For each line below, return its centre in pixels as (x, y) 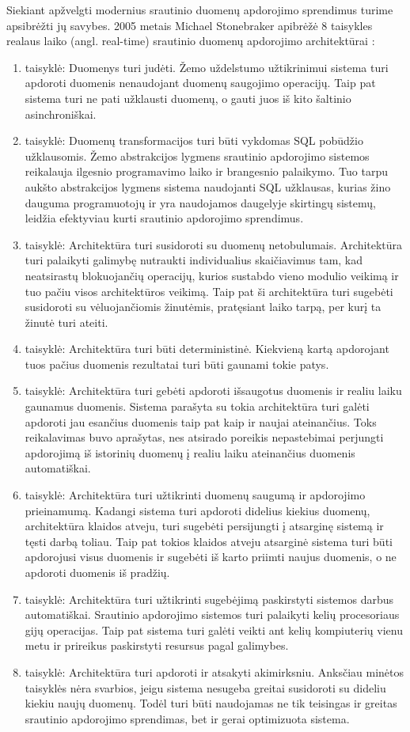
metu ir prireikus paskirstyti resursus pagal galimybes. (157, 645)
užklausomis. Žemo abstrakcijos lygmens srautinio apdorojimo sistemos (197, 156)
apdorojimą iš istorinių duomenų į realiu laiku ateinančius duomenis (190, 452)
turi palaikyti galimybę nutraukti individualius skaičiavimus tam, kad (194, 260)
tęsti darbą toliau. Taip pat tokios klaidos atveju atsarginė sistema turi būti (209, 541)
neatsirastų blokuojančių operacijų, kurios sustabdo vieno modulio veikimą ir (212, 275)
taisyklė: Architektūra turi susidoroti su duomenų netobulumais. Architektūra (214, 244)
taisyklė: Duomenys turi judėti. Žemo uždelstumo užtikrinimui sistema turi (207, 67)
